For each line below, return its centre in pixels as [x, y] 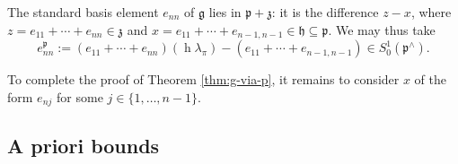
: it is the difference [325, 12]
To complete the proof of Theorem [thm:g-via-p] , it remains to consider [203, 79]
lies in [225, 12]
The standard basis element [83, 12]
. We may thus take [382, 29]
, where [431, 12]
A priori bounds [84, 146]
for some [80, 96]
